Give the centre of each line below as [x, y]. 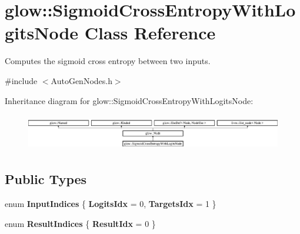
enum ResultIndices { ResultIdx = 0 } [80, 223]
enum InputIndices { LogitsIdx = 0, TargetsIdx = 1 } [111, 203]
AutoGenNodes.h [81, 80]
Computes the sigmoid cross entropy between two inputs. [108, 61]
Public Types [46, 179]
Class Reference [150, 33]
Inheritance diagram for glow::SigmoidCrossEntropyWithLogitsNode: [129, 100]
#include [21, 80]
